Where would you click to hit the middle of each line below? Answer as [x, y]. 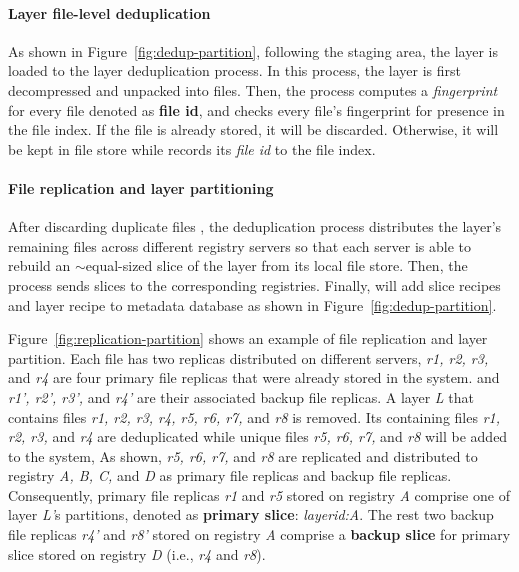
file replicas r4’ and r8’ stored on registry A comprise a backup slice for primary [259, 534]
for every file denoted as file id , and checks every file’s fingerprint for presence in [256, 109]
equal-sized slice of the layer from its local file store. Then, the [276, 265]
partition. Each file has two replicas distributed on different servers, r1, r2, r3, [248, 357]
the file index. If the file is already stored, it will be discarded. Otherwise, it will [253, 129]
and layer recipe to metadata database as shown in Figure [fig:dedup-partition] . [252, 304]
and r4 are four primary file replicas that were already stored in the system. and [254, 377]
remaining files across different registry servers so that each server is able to [239, 245]
